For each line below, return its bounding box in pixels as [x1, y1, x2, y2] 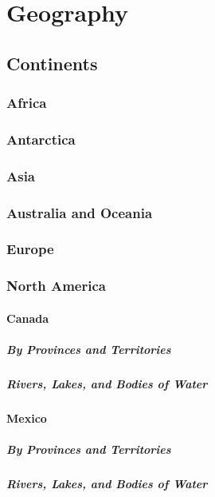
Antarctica [6, 129, 76, 149]
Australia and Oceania [6, 202, 153, 222]
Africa [6, 93, 47, 113]
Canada [6, 309, 49, 326]
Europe [6, 239, 54, 259]
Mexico [6, 409, 47, 426]
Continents [6, 50, 98, 75]
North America [6, 276, 106, 296]
